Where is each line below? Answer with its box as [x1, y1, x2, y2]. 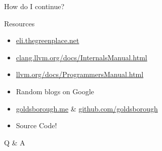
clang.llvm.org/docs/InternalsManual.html [16, 52, 147, 62]
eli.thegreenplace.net [16, 35, 79, 46]
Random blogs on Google [16, 86, 94, 96]
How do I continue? [4, 1, 64, 11]
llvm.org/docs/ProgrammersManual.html [16, 69, 144, 80]
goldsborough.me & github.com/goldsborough [16, 103, 158, 114]
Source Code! [16, 120, 57, 131]
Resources [4, 18, 35, 28]
